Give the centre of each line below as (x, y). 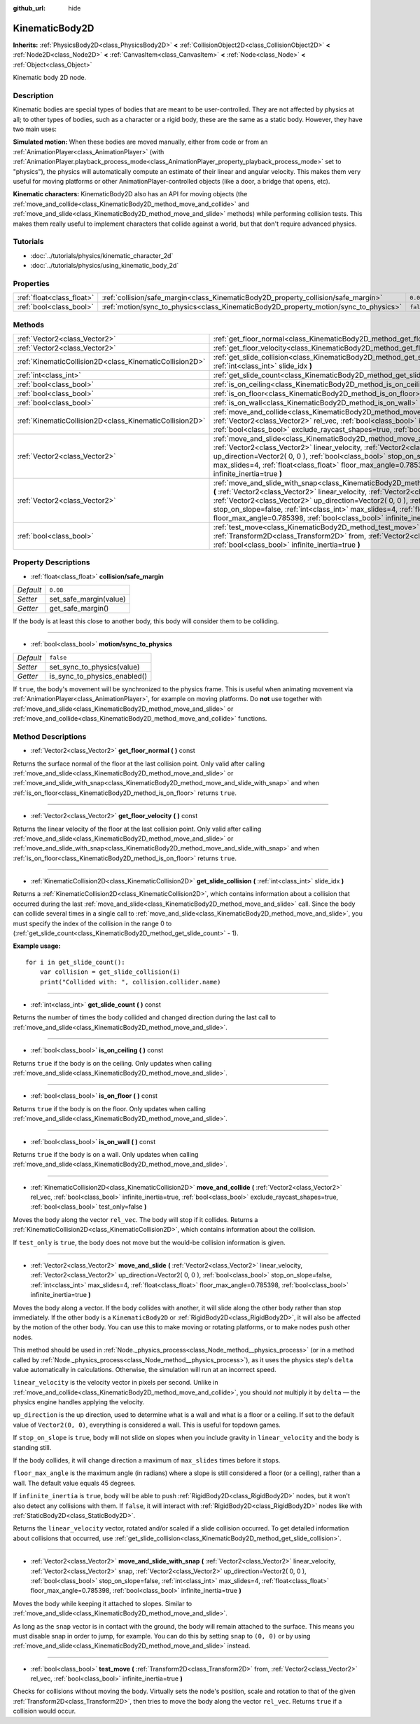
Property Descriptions (51, 562)
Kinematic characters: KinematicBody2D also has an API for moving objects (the (130, 194)
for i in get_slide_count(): (75, 962)
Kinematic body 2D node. (50, 78)
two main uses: (35, 129)
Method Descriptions (50, 736)
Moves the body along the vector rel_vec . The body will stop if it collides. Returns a (135, 1219)
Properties (31, 283)
